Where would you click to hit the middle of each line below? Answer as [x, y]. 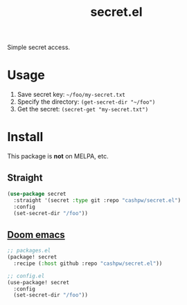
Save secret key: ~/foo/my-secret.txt [71, 95]
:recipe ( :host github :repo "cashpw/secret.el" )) [88, 264]
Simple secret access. [39, 47]
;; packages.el [29, 251]
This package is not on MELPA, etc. [58, 156]
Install [25, 137]
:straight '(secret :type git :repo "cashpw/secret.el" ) [97, 200]
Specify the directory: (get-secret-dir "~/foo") [86, 102]
